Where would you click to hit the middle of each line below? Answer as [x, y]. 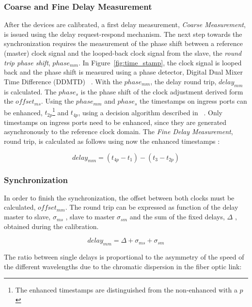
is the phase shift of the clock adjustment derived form [162, 91]
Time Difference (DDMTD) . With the [63, 81]
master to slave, [27, 217]
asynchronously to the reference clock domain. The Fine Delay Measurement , [118, 131]
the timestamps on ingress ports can [193, 101]
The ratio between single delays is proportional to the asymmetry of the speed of [124, 257]
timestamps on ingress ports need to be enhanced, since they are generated [115, 122]
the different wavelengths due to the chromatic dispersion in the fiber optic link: [123, 266]
